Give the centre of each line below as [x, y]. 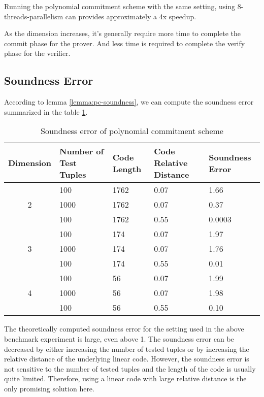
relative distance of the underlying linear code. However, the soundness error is [127, 359]
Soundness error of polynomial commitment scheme [132, 131]
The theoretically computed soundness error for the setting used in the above [124, 329]
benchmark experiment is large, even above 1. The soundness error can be [119, 338]
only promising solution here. [49, 388]
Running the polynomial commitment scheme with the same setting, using [120, 6]
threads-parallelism [34, 16]
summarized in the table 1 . [46, 111]
